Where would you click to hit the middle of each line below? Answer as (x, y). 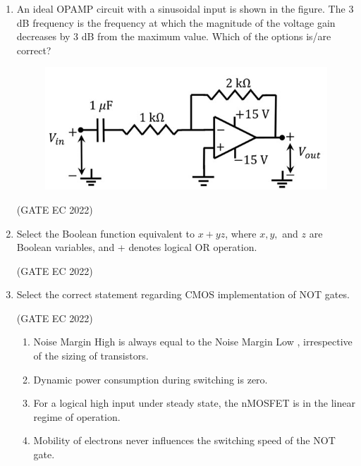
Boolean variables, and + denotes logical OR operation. (137, 247)
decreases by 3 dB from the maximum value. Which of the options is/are (174, 36)
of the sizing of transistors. (91, 356)
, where (241, 233)
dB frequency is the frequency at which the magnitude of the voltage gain (176, 22)
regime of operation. (77, 416)
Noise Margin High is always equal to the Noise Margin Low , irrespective (193, 342)
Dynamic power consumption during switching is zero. (151, 379)
